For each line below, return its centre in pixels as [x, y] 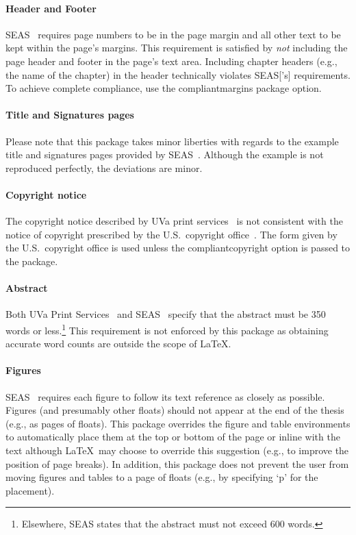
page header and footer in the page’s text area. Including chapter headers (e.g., [171, 61]
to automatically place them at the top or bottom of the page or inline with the [173, 437]
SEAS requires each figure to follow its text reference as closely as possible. [165, 396]
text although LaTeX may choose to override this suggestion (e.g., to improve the [177, 450]
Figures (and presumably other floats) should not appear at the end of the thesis [175, 410]
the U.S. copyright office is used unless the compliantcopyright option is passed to [178, 248]
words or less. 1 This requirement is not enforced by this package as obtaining [167, 329]
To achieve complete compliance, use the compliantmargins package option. [164, 88]
